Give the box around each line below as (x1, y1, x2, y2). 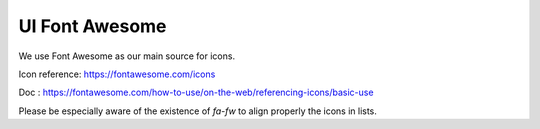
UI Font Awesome (18, 15, 167, 37)
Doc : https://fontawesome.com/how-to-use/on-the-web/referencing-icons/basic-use (18, 86, 374, 99)
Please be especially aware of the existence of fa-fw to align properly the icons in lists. (18, 105, 377, 117)
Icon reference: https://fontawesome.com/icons (18, 68, 216, 80)
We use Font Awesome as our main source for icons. (18, 50, 235, 62)
